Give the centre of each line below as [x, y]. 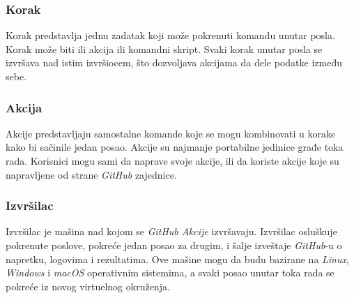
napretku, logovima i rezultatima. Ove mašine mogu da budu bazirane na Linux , [177, 259]
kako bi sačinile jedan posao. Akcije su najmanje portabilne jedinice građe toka [175, 147]
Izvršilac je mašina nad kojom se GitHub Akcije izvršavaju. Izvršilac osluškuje [171, 231]
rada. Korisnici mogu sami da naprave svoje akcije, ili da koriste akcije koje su [172, 161]
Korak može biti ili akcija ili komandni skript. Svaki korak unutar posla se [164, 49]
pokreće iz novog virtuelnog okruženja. [88, 286]
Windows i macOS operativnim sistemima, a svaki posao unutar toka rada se [170, 273]
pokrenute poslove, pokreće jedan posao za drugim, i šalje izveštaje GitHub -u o [174, 245]
